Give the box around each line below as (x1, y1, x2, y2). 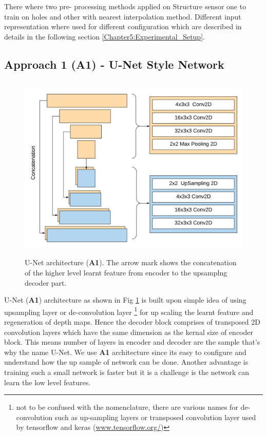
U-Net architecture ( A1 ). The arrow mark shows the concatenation (25, 257, 237, 268)
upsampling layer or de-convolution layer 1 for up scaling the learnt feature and (4, 305, 254, 317)
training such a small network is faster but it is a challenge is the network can (4, 366, 249, 377)
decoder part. (25, 277, 67, 288)
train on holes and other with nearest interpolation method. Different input (4, 11, 241, 22)
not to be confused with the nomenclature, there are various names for (16, 402, 238, 412)
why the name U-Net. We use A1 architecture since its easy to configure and (4, 346, 246, 357)
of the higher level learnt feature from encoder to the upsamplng (25, 267, 227, 278)
